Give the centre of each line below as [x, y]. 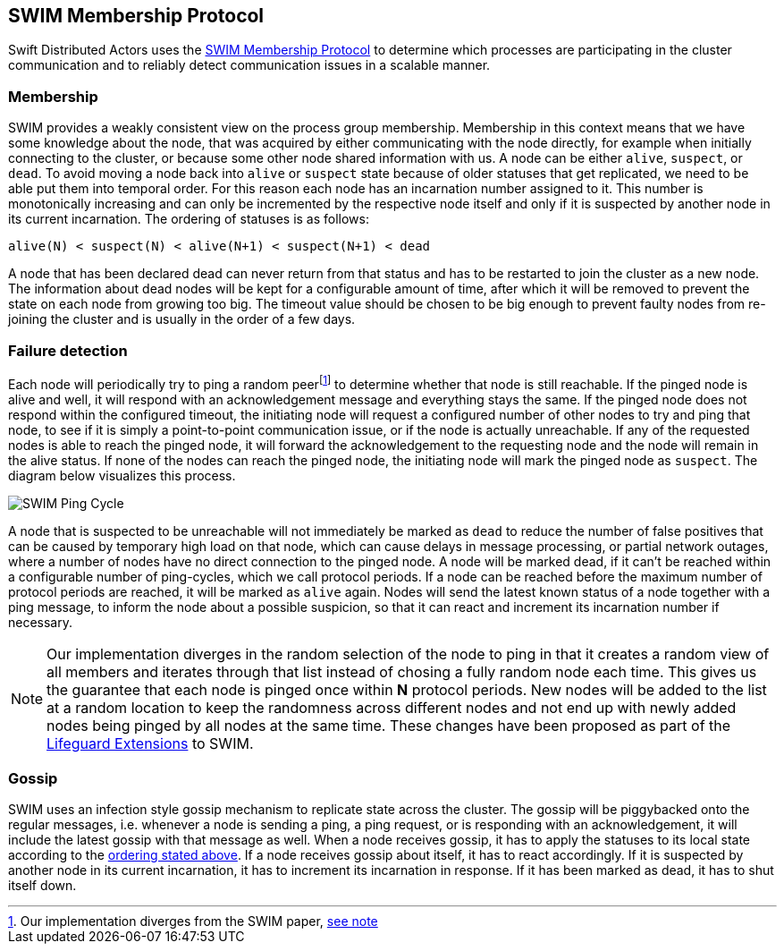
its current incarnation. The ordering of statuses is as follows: [189, 219]
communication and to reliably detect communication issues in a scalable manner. [249, 65]
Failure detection [68, 350]
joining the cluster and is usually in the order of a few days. [182, 319]
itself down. [42, 886]
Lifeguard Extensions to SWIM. [150, 743]
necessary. [41, 622]
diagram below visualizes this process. [122, 475]
